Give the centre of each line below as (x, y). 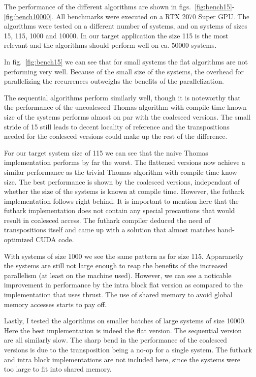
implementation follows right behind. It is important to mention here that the (121, 201)
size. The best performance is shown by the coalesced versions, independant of (122, 181)
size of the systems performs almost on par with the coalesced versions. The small (127, 116)
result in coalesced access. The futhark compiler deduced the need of (107, 220)
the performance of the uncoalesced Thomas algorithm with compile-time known (125, 107)
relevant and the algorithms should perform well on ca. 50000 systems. (110, 45)
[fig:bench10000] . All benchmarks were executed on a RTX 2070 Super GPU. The (127, 16)
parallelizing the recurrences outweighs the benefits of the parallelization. (114, 81)
